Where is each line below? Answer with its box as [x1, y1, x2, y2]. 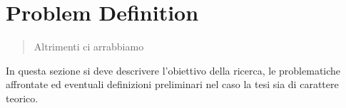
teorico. [6, 90, 39, 105]
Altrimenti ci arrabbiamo [34, 39, 144, 54]
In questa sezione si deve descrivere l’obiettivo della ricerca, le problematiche [6, 63, 341, 77]
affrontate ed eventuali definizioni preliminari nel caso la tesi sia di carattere [6, 77, 339, 92]
